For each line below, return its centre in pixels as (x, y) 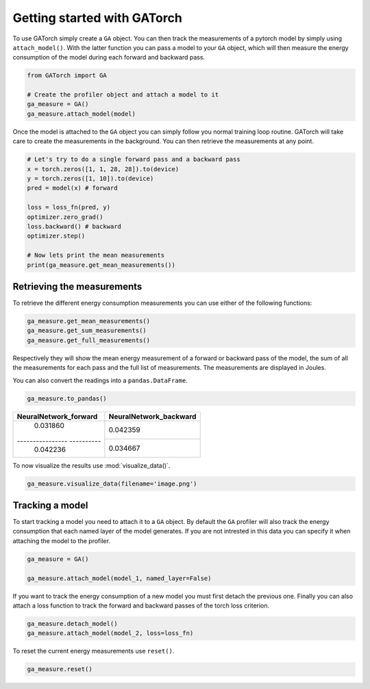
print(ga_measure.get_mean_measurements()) (101, 265)
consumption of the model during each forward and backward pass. (109, 58)
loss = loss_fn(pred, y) (69, 208)
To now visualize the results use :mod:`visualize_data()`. (91, 465)
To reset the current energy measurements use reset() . (94, 651)
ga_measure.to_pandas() (67, 398)
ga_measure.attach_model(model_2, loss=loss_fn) (110, 633)
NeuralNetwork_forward (57, 416)
